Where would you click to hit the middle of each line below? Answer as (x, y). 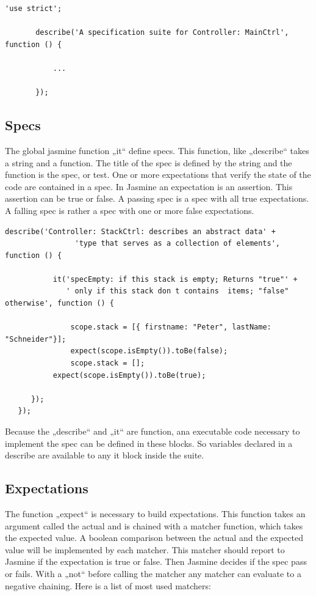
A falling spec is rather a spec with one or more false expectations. (130, 210)
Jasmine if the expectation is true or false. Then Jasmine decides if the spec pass (156, 561)
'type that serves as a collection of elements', (178, 244)
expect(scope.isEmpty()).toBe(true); (129, 375)
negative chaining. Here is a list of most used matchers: (108, 585)
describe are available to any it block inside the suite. (105, 455)
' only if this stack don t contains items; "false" (178, 291)
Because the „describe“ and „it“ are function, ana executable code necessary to (153, 431)
